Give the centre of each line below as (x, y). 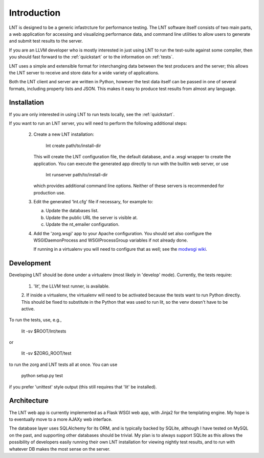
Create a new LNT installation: (64, 134)
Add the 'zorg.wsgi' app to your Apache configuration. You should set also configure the (123, 233)
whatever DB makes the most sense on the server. (60, 449)
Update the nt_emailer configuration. (83, 224)
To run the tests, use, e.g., (35, 320)
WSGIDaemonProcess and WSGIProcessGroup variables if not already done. (111, 241)
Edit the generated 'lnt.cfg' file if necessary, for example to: (93, 202)
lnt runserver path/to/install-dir (77, 174)
